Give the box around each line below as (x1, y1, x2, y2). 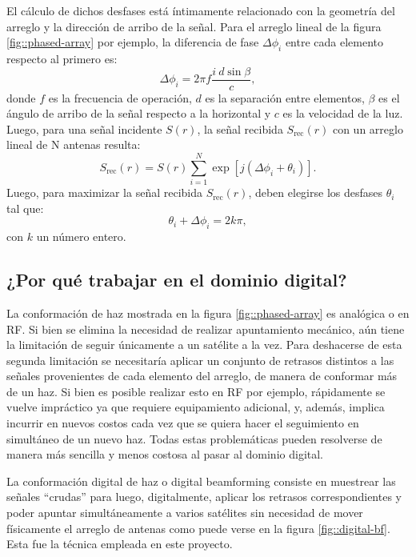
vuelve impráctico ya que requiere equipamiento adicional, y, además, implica (6, 399, 385, 415)
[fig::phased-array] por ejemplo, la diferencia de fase (6, 34, 259, 50)
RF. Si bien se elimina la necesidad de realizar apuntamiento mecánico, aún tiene (6, 320, 405, 337)
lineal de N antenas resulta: (6, 136, 141, 153)
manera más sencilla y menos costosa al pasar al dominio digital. (6, 446, 324, 463)
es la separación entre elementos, (205, 89, 365, 106)
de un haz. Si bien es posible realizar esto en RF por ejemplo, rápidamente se (6, 383, 386, 399)
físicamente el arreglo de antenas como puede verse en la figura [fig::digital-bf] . (6, 519, 390, 536)
